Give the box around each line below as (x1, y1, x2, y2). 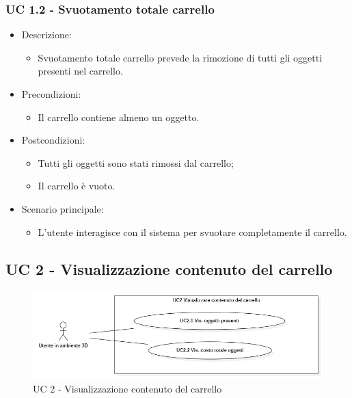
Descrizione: (21, 27, 72, 42)
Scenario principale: (21, 201, 104, 215)
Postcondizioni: (21, 133, 85, 147)
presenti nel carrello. (38, 64, 123, 78)
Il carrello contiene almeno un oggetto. (38, 109, 200, 124)
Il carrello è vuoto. (38, 178, 116, 193)
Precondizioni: (21, 87, 81, 101)
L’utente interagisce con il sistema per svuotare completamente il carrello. (38, 224, 347, 239)
